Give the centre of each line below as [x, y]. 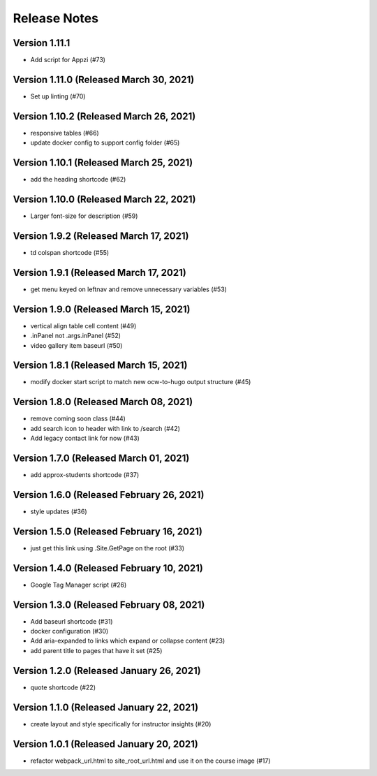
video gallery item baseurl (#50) [76, 345]
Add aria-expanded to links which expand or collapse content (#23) [128, 641]
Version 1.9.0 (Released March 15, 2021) [102, 309]
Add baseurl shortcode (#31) [72, 621]
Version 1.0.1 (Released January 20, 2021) [106, 744]
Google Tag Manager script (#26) [79, 585]
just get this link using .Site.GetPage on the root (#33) [108, 548]
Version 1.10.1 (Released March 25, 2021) [103, 163]
